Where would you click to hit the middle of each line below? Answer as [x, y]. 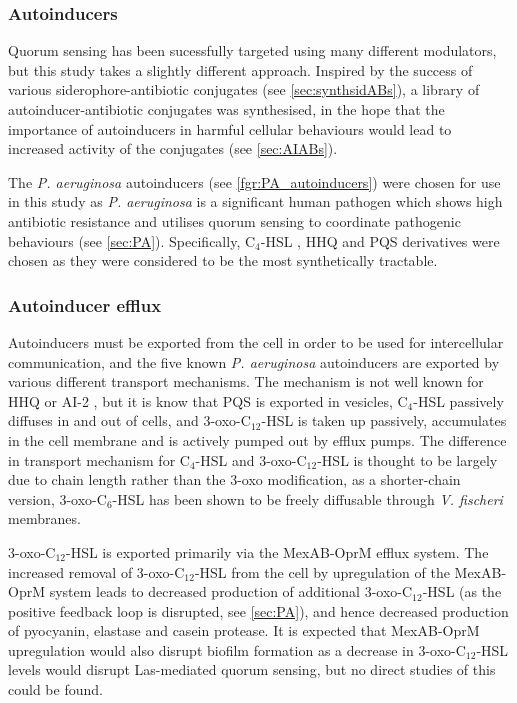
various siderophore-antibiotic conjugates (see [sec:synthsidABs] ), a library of [244, 89]
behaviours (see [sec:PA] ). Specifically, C [132, 240]
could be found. [55, 689]
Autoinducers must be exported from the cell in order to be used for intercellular [256, 341]
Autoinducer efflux [85, 304]
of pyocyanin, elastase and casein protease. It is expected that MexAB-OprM [244, 630]
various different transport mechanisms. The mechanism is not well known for [246, 381]
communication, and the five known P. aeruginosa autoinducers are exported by [254, 361]
